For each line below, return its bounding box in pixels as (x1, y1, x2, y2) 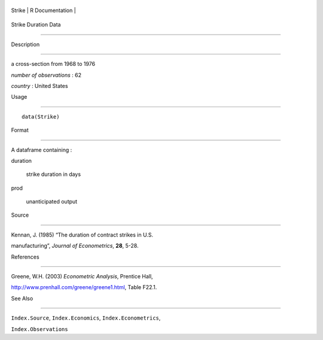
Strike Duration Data (11, 21, 61, 28)
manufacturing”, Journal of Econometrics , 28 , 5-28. (11, 242, 139, 250)
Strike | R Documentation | (11, 7, 76, 14)
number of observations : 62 (11, 71, 82, 78)
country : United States (11, 82, 68, 89)
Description (11, 41, 40, 48)
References (11, 253, 39, 260)
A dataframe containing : (11, 146, 72, 153)
